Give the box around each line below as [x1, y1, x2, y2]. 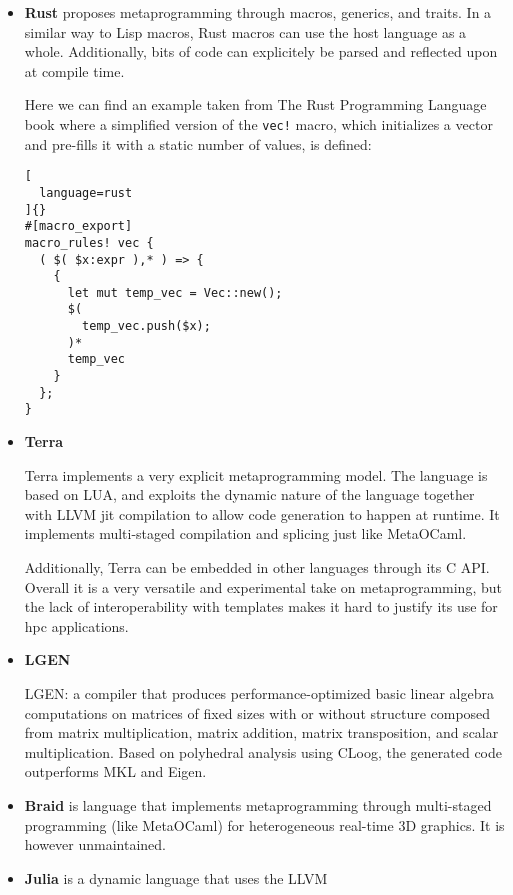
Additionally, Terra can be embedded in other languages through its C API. [24, 557, 490, 578]
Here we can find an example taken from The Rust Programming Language [24, 94, 487, 115]
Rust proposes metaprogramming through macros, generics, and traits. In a [24, 2, 492, 22]
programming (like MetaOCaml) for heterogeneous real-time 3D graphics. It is [24, 814, 505, 835]
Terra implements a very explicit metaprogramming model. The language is [24, 464, 488, 485]
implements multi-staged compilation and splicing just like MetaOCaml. [24, 523, 467, 544]
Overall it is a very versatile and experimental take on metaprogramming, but [24, 576, 502, 597]
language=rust [39, 185, 133, 200]
